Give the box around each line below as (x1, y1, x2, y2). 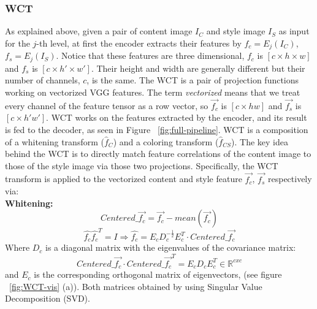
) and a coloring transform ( (113, 135, 219, 148)
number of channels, (5, 74, 80, 86)
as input (278, 25, 310, 37)
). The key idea (231, 135, 288, 148)
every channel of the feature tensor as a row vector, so (5, 99, 208, 112)
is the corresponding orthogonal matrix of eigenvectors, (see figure (34, 268, 282, 281)
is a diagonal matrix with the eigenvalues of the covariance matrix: (45, 241, 296, 254)
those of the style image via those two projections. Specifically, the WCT (5, 159, 278, 172)
